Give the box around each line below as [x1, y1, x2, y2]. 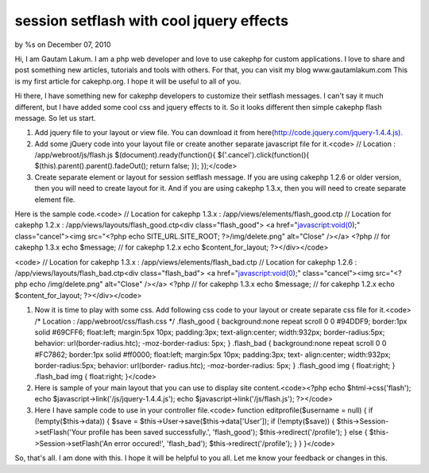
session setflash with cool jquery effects [14, 12, 289, 29]
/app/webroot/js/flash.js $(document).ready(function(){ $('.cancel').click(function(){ [34, 150, 310, 160]
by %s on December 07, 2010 [14, 40, 111, 49]
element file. [34, 195, 75, 204]
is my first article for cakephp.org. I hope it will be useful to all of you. [14, 76, 242, 86]
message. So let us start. [14, 113, 96, 122]
